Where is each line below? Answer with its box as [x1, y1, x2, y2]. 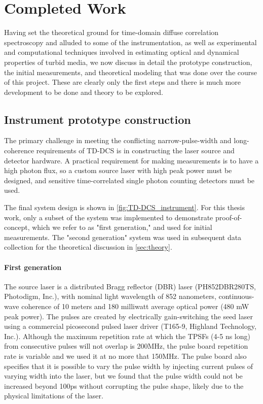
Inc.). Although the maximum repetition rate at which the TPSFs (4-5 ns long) [4, 330, 250, 341]
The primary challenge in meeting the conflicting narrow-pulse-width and [4, 135, 232, 146]
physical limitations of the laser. [4, 390, 103, 401]
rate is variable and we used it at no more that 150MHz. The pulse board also [4, 350, 247, 361]
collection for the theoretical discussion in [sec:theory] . [4, 242, 172, 252]
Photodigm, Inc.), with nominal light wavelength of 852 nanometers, [4, 291, 216, 301]
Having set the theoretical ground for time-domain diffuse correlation [4, 27, 219, 38]
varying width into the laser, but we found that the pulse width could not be [4, 371, 243, 381]
